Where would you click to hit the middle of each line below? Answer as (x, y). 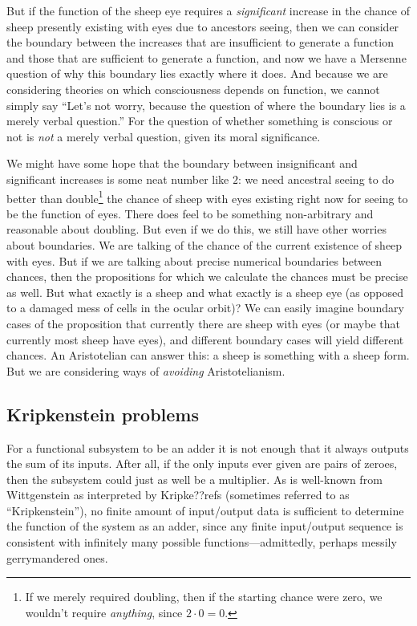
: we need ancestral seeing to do (316, 179)
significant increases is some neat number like (118, 179)
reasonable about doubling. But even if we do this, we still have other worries (196, 229)
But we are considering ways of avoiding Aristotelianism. (146, 370)
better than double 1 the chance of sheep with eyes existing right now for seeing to (207, 197)
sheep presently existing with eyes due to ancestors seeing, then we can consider (203, 26)
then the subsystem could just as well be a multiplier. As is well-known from (194, 479)
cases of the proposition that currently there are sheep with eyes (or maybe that (203, 323)
